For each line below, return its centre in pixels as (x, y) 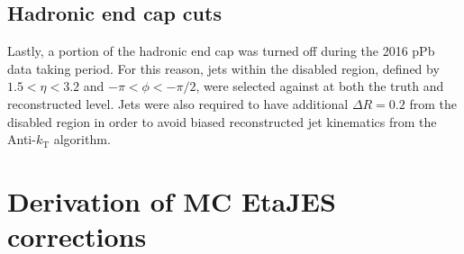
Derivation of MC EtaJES (172, 200)
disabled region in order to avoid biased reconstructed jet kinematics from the (222, 121)
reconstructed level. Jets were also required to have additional (178, 103)
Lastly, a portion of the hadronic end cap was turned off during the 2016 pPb (221, 51)
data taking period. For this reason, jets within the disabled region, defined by (223, 68)
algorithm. (82, 139)
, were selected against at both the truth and (320, 86)
